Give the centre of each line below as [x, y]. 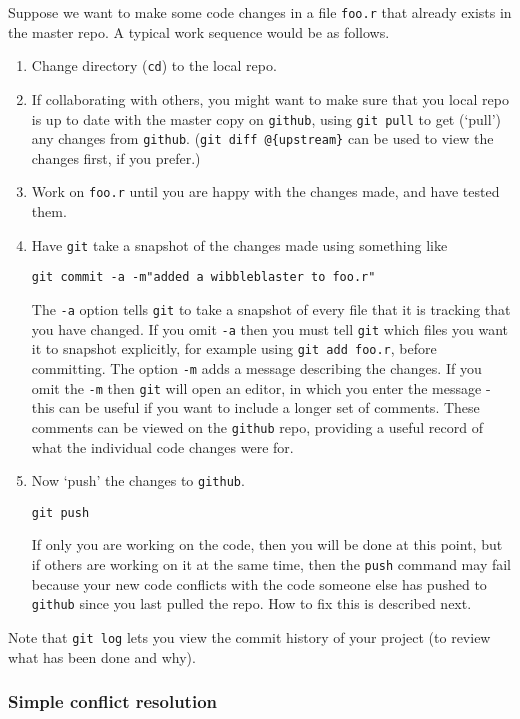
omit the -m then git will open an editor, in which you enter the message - [261, 387]
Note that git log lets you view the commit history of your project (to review [249, 636]
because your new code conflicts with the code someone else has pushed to [259, 583]
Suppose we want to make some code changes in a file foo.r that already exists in [260, 12]
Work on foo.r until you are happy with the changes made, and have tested [265, 191]
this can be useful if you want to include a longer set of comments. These [255, 407]
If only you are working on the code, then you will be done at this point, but [267, 544]
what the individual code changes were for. [162, 446]
